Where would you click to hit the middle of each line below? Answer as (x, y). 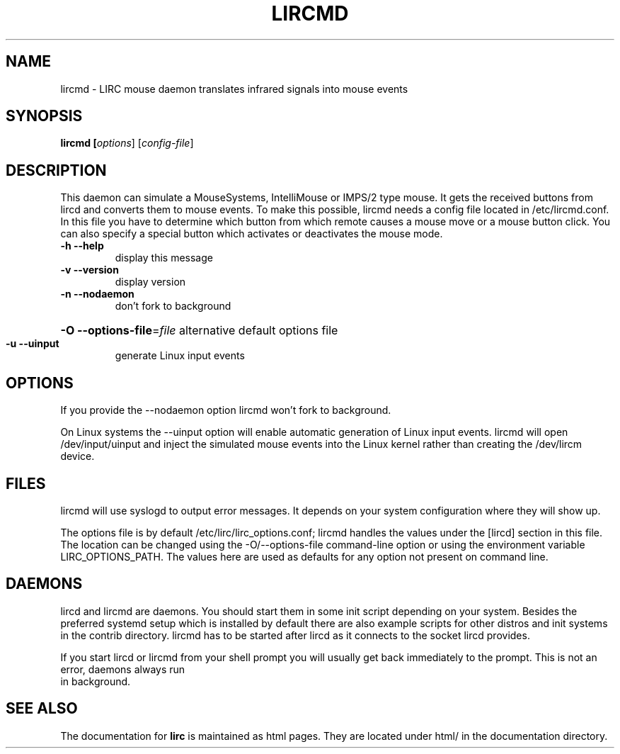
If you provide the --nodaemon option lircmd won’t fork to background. (226, 410)
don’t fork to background (173, 306)
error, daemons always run (123, 669)
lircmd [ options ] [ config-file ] (127, 143)
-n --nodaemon (97, 294)
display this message (164, 258)
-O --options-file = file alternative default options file (199, 331)
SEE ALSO (42, 709)
